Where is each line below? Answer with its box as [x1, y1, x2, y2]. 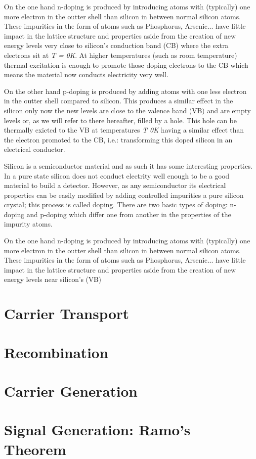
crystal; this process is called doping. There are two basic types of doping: [4, 199, 228, 210]
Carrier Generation [4, 380, 138, 401]
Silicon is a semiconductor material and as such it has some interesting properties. [4, 160, 253, 171]
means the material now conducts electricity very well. [4, 69, 169, 80]
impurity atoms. [4, 219, 53, 229]
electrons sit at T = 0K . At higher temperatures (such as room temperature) [4, 49, 237, 60]
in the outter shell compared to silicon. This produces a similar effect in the [4, 95, 233, 106]
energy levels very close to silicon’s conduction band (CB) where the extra [4, 40, 229, 50]
